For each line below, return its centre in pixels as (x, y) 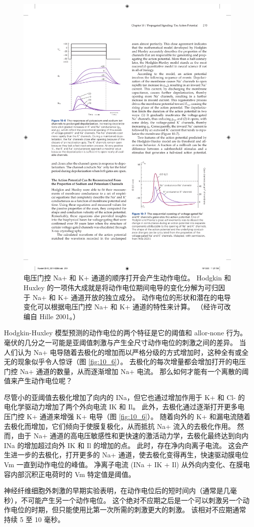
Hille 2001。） (59, 316)
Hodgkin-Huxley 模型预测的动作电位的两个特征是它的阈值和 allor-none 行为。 (126, 333)
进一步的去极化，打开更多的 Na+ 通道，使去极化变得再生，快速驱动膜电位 (129, 455)
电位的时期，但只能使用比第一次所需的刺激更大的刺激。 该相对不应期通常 (128, 510)
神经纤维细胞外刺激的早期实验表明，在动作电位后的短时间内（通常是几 (117, 490)
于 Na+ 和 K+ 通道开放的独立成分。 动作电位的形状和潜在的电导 (127, 297)
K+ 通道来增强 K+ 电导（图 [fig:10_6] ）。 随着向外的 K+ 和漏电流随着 (139, 416)
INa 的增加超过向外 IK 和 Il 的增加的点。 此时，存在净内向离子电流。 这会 (123, 445)
